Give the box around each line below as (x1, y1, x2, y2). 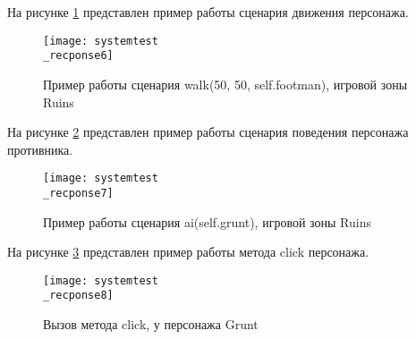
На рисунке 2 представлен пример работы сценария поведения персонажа (7, 123, 409, 141)
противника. (7, 140, 73, 158)
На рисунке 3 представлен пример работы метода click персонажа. (7, 242, 369, 261)
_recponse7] (43, 186, 114, 199)
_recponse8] (43, 289, 114, 302)
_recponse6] (43, 49, 114, 63)
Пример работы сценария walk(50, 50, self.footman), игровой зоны (43, 74, 408, 93)
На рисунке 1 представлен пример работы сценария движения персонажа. (7, 3, 409, 21)
